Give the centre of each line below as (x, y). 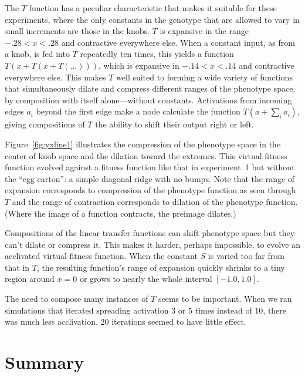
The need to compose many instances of (77, 299)
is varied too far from (246, 256)
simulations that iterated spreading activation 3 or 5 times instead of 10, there (146, 310)
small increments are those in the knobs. (77, 31)
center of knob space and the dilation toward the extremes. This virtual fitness (146, 155)
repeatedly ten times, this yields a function (157, 54)
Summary (45, 362)
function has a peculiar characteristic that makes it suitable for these (153, 8)
